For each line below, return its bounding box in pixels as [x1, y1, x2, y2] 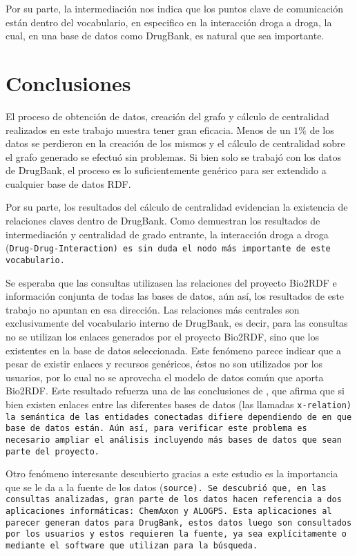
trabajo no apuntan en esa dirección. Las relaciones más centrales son [6, 302, 300, 316]
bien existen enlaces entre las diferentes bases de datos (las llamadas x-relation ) [6, 396, 352, 411]
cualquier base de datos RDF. [6, 176, 131, 191]
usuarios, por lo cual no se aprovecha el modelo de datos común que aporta [6, 370, 324, 384]
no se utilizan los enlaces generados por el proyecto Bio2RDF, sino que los [6, 329, 319, 343]
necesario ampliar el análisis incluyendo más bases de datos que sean [6, 434, 342, 445]
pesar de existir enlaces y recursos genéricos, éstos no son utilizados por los [6, 356, 323, 371]
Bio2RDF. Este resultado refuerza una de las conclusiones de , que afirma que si [6, 383, 345, 398]
